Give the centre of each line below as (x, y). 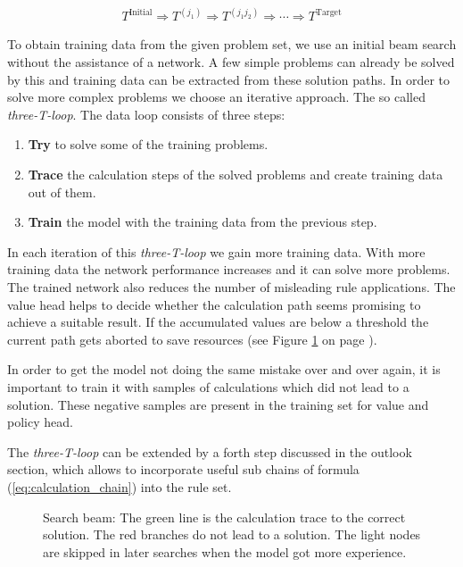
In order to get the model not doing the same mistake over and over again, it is (224, 369)
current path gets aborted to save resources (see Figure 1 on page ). (192, 339)
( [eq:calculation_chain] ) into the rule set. (120, 486)
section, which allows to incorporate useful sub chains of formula (183, 469)
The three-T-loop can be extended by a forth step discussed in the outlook (210, 451)
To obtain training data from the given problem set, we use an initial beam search (232, 44)
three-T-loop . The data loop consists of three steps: (146, 114)
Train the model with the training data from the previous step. (203, 222)
